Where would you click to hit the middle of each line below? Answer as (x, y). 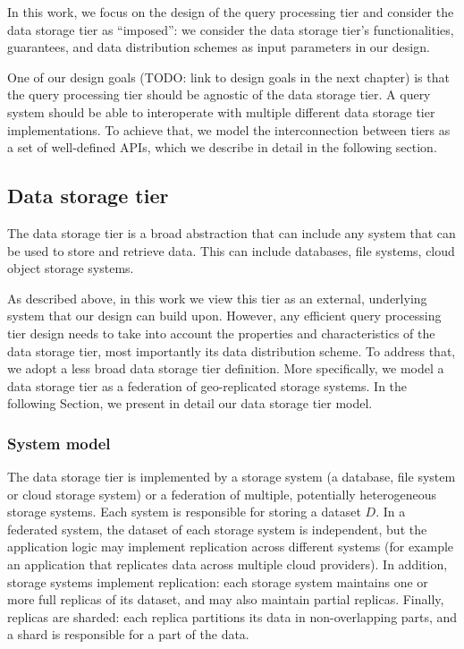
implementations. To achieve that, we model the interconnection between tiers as (229, 129)
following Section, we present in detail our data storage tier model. (190, 403)
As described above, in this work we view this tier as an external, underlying (217, 298)
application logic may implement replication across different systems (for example (231, 547)
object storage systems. (71, 268)
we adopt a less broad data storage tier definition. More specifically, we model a (226, 368)
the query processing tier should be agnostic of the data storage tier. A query (219, 94)
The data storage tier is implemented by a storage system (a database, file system (232, 477)
